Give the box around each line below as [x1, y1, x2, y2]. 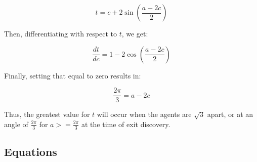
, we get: [121, 28, 148, 38]
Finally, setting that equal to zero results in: [4, 70, 141, 80]
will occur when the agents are [97, 109, 192, 119]
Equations [4, 144, 57, 159]
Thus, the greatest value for [4, 109, 90, 119]
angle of [4, 118, 28, 129]
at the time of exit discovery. [81, 118, 170, 129]
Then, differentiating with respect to [4, 28, 117, 38]
